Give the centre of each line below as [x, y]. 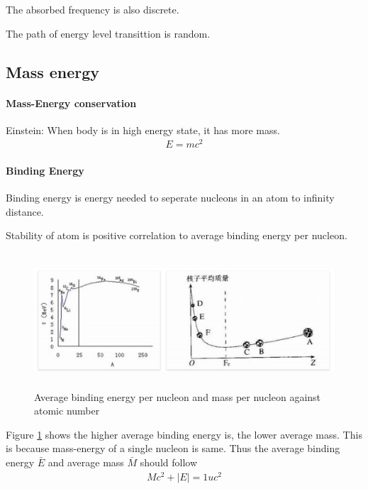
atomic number [67, 411]
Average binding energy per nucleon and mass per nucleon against [178, 396]
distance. [25, 211]
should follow [169, 462]
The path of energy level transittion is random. [108, 33]
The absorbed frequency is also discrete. [93, 9]
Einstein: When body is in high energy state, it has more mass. [143, 130]
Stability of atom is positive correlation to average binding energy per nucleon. [177, 235]
